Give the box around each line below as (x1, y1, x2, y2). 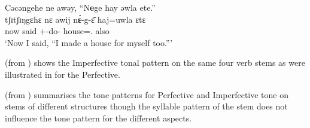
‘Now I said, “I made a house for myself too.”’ (5, 36, 173, 48)
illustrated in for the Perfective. (5, 68, 120, 80)
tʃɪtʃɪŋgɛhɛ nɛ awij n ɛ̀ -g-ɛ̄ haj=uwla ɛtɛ (5, 13, 146, 25)
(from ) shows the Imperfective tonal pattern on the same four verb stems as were (5, 56, 305, 69)
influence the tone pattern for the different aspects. (5, 111, 192, 124)
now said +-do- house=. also (5, 25, 110, 37)
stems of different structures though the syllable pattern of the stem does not (5, 100, 288, 112)
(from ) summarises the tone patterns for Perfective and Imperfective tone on (5, 88, 288, 100)
